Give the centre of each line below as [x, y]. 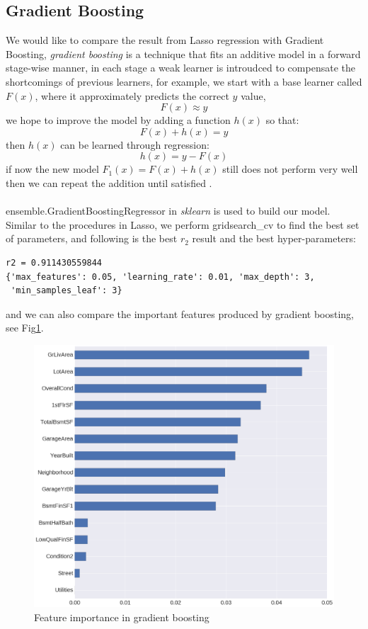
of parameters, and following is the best [92, 238]
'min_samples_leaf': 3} [67, 291]
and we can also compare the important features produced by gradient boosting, [180, 313]
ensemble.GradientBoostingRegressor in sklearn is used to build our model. [168, 211]
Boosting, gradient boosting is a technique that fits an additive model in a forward [183, 53]
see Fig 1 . [25, 328]
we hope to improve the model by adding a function [118, 120]
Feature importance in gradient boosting [122, 617]
